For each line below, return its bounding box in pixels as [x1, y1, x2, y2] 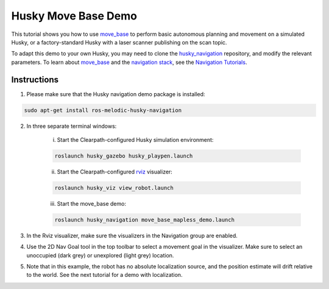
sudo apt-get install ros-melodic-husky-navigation [24, 106, 182, 114]
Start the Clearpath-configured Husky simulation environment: [57, 136, 214, 143]
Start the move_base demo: [57, 200, 126, 207]
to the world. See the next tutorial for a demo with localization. [26, 271, 183, 279]
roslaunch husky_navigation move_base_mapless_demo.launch [54, 216, 235, 223]
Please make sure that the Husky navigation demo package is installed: [26, 90, 205, 97]
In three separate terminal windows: [26, 122, 117, 130]
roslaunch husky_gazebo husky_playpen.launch [54, 152, 193, 159]
